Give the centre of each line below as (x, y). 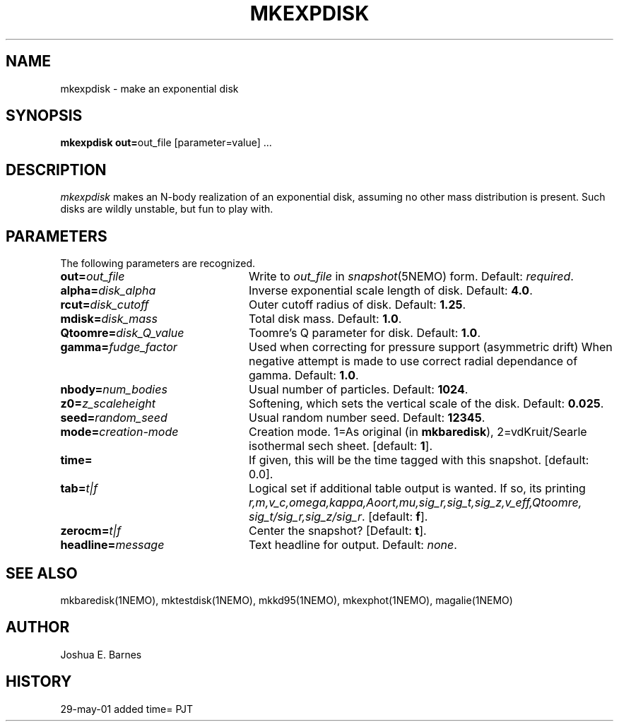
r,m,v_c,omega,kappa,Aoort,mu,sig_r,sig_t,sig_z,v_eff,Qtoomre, (415, 503)
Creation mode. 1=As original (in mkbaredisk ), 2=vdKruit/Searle (418, 432)
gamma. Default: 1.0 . (303, 376)
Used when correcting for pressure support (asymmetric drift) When (430, 347)
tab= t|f (79, 489)
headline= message (112, 545)
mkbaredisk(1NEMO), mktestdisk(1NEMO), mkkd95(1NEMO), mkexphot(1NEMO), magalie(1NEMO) (287, 600)
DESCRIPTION (56, 170)
